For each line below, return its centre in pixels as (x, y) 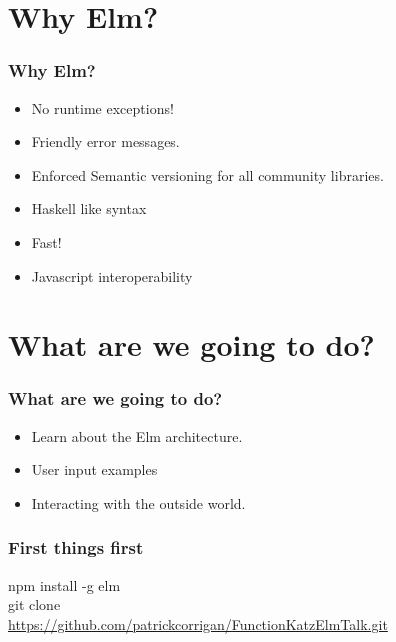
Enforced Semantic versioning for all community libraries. (207, 174)
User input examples (94, 469)
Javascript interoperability (112, 275)
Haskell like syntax (89, 208)
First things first (76, 547)
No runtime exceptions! (102, 107)
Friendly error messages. (105, 141)
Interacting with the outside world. (138, 502)
